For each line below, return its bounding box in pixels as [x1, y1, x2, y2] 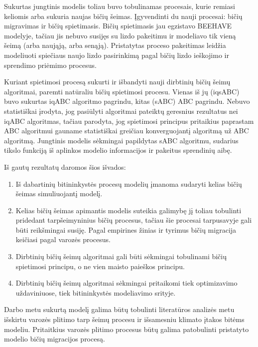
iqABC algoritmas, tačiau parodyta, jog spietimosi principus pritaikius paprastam [4, 115, 254, 126]
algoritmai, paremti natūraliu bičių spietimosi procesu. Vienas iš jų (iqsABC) [4, 86, 240, 96]
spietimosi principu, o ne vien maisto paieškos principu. [15, 261, 185, 271]
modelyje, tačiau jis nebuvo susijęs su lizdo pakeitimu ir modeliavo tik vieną [4, 30, 236, 40]
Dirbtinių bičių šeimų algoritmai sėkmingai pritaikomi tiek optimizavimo [15, 278, 238, 288]
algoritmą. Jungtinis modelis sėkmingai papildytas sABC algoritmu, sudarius [4, 135, 239, 145]
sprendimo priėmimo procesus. [4, 59, 97, 70]
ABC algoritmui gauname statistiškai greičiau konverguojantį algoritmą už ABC [4, 125, 249, 136]
